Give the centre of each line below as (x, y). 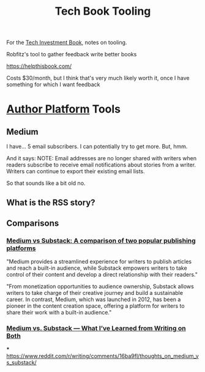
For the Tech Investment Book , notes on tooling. (67, 43)
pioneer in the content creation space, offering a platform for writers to (95, 306)
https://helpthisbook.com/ (39, 66)
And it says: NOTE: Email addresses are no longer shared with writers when (102, 158)
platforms (21, 248)
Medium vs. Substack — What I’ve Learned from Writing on (96, 329)
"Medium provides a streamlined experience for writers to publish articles (99, 262)
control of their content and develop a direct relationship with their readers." (102, 275)
